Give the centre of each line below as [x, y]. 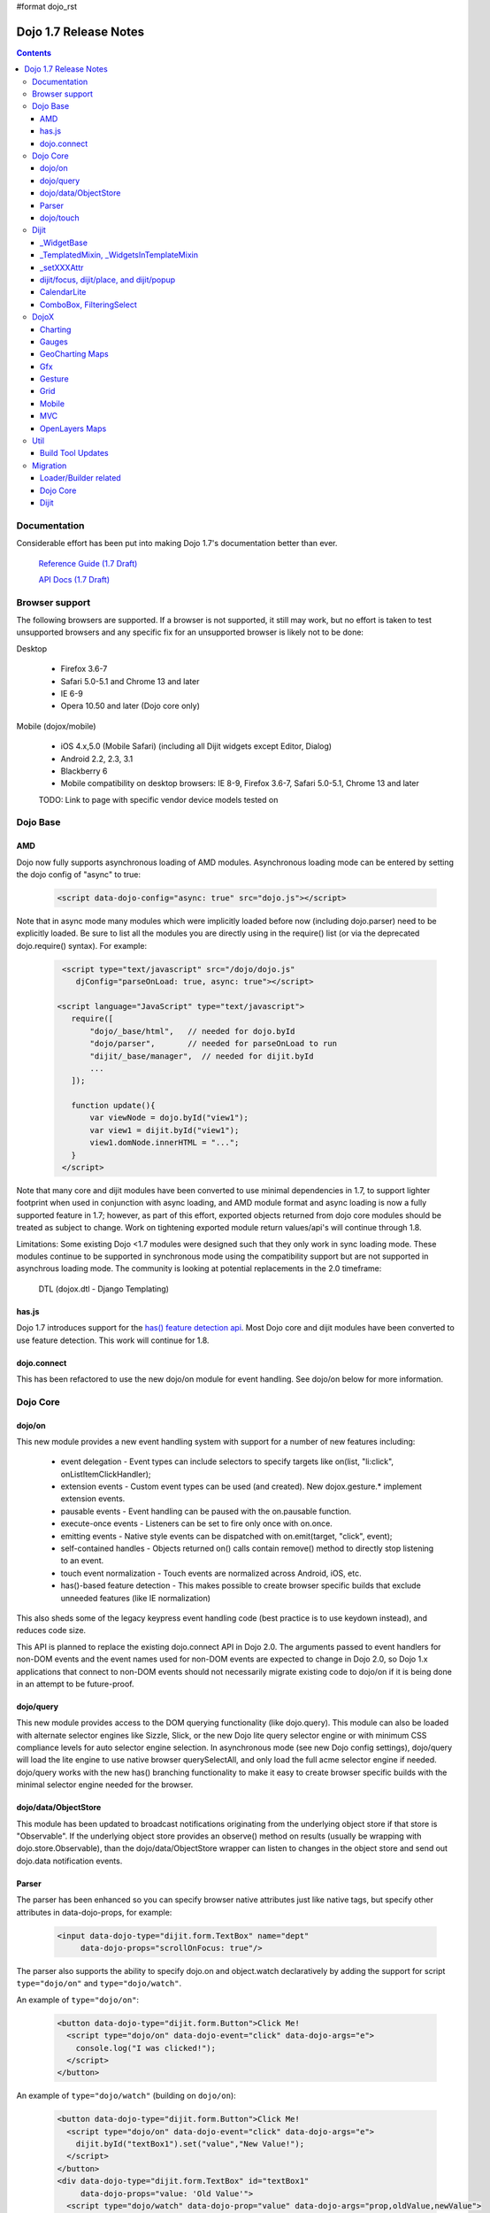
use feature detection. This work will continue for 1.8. [113, 1340]
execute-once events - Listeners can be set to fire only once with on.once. [197, 1523]
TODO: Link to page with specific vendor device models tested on [158, 799]
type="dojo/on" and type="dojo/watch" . [99, 1984]
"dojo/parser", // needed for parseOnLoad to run [214, 1044]
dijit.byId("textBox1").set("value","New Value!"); [190, 2144]
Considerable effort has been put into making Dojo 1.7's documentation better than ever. [177, 544]
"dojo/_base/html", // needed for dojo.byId [192, 1031]
